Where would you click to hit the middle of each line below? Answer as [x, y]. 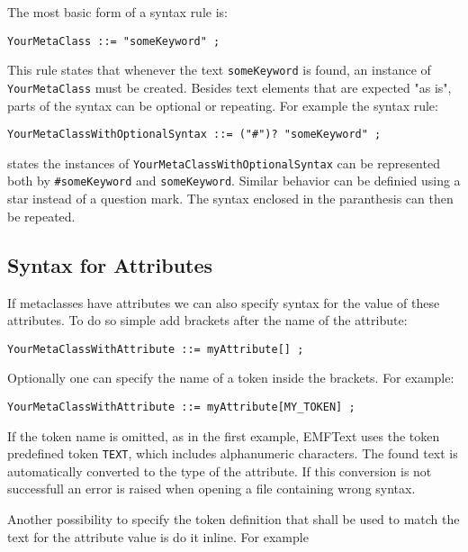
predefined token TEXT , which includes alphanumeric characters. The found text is [233, 453]
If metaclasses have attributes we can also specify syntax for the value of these [224, 302]
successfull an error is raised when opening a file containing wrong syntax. [211, 489]
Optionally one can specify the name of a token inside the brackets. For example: [231, 378]
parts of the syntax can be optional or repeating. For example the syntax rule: [223, 105]
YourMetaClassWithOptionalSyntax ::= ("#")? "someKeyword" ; [194, 135]
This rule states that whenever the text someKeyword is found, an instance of [219, 70]
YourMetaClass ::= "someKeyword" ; [114, 41]
